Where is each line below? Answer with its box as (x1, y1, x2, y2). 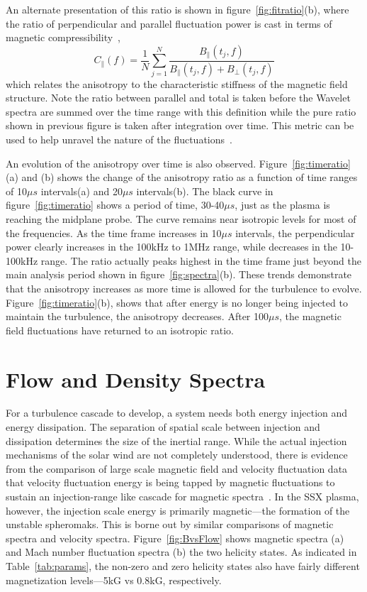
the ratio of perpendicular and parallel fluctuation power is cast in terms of (6, 16, 332, 31)
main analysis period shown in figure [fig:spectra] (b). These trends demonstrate (6, 267, 352, 282)
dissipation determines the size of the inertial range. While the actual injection (6, 433, 347, 448)
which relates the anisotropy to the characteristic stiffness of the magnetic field (6, 76, 348, 91)
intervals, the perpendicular (235, 225, 355, 240)
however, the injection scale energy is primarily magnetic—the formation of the (6, 503, 350, 517)
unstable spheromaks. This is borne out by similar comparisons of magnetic (6, 517, 334, 532)
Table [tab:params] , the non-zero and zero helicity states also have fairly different (6, 559, 360, 573)
